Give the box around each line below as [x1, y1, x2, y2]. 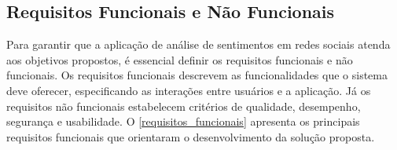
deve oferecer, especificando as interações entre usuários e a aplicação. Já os [6, 82, 371, 98]
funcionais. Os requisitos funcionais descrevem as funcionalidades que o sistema [6, 67, 388, 83]
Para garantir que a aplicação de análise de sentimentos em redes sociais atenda [6, 36, 391, 53]
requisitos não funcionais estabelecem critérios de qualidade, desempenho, [6, 97, 361, 114]
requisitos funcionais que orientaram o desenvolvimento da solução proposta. [6, 128, 375, 145]
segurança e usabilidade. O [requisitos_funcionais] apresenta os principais [6, 113, 360, 130]
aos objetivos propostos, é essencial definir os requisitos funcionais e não [6, 51, 353, 68]
